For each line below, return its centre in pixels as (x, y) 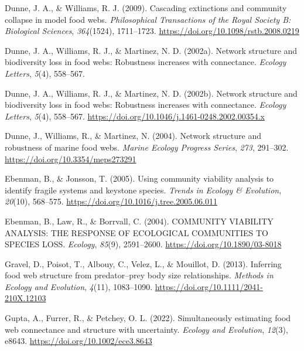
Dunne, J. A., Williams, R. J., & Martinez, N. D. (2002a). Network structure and (151, 50)
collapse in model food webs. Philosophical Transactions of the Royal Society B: (148, 19)
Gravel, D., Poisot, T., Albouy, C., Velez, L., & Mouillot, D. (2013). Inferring (143, 263)
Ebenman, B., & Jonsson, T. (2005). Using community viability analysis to (139, 178)
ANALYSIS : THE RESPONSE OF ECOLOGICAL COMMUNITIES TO (136, 232)
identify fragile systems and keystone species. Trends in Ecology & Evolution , (143, 190)
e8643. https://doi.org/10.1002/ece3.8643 (78, 341)
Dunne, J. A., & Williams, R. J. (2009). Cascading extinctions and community (146, 8)
